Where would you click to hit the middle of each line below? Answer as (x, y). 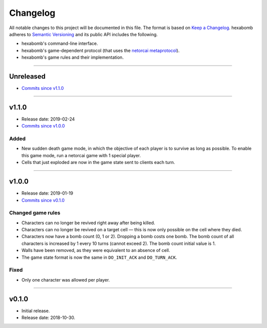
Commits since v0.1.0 (43, 200)
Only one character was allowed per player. (66, 280)
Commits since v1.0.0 (43, 126)
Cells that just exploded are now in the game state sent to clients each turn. (98, 163)
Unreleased (27, 76)
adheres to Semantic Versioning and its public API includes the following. (84, 34)
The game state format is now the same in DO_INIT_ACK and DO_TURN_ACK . (99, 257)
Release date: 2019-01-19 (47, 193)
